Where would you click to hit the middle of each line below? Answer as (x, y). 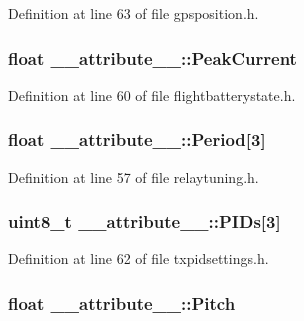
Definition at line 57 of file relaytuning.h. (133, 176)
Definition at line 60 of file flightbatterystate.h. (152, 94)
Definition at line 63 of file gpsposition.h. (133, 13)
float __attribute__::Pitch (122, 302)
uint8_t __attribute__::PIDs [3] (144, 221)
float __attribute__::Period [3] (137, 139)
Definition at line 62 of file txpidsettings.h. (138, 258)
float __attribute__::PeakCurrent (152, 57)
